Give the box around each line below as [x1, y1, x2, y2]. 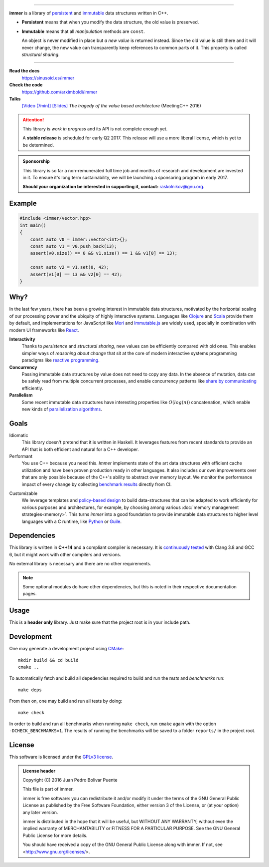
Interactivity [9, 336, 35, 342]
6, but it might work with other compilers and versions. [9, 551, 122, 557]
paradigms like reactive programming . [21, 357, 100, 363]
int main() [19, 222, 46, 228]
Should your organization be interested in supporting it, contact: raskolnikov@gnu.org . [22, 184, 205, 190]
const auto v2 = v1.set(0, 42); [30, 265, 110, 270]
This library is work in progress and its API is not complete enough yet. [22, 126, 168, 132]
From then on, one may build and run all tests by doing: [9, 698, 123, 704]
